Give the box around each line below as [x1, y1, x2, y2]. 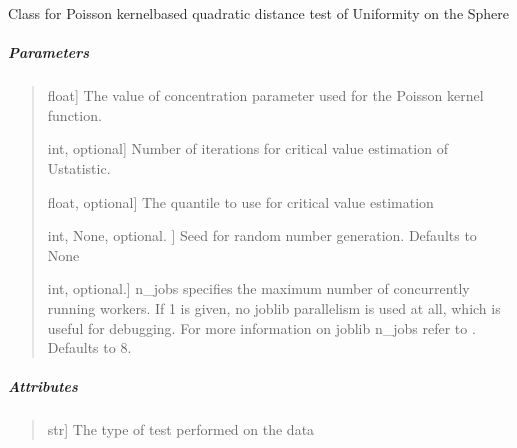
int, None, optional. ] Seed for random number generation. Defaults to [47, 225, 477, 246]
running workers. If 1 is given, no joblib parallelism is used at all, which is [47, 297, 501, 318]
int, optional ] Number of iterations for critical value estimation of [47, 138, 448, 159]
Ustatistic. [47, 157, 111, 178]
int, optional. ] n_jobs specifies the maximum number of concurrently [47, 278, 470, 299]
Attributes [8, 376, 78, 397]
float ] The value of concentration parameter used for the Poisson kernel [47, 85, 484, 106]
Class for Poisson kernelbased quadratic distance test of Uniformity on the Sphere [8, 3, 510, 23]
